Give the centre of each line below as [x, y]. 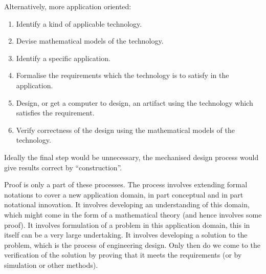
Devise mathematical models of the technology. [90, 41]
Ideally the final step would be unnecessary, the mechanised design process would [131, 157]
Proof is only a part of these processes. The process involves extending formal [126, 184]
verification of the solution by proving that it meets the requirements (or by [123, 255]
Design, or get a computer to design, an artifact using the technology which [135, 102]
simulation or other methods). [51, 265]
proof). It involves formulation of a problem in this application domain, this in [127, 224]
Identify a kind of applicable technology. [79, 23]
